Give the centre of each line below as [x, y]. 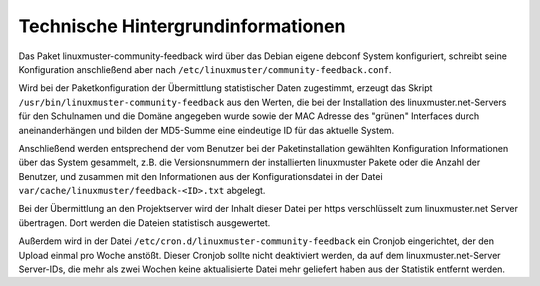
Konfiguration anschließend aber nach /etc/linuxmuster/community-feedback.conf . [205, 69]
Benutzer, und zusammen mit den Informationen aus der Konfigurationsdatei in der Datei [201, 176]
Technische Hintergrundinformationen [182, 26]
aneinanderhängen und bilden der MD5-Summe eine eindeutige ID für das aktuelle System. [206, 130]
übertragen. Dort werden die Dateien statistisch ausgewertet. [144, 222]
